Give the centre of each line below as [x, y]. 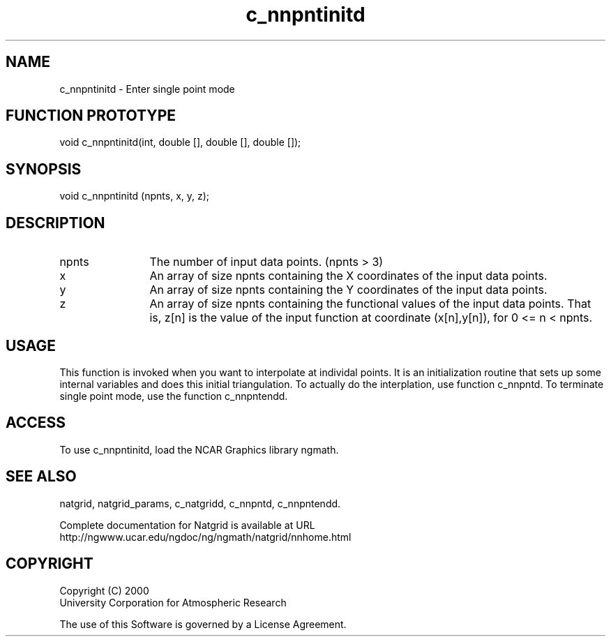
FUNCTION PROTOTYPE [91, 116]
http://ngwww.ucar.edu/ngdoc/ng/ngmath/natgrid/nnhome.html [205, 537]
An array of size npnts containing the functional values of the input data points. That [370, 304]
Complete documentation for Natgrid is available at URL [187, 525]
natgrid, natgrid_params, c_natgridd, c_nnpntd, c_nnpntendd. [200, 503]
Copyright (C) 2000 [104, 590]
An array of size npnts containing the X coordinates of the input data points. [348, 276]
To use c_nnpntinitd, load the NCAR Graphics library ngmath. [199, 449]
